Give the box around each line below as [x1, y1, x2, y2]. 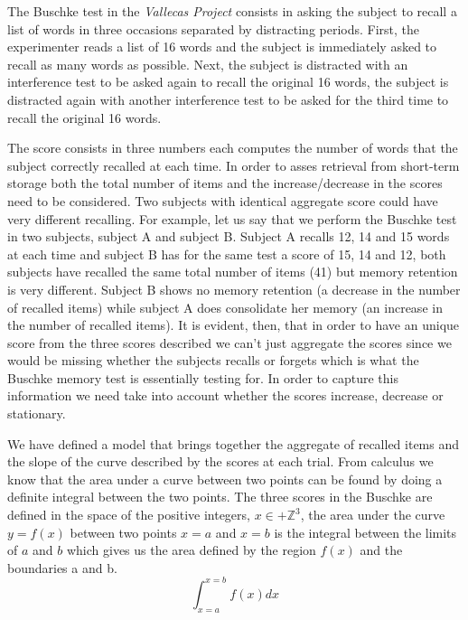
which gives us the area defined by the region [66, 540, 316, 559]
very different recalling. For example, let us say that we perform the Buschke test [7, 209, 457, 228]
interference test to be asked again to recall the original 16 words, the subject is [7, 72, 449, 91]
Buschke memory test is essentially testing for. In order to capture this [7, 368, 398, 387]
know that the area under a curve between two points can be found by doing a [7, 469, 443, 488]
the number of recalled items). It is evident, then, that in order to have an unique [7, 315, 460, 334]
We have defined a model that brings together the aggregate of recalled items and [7, 434, 460, 453]
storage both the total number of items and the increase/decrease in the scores [7, 174, 443, 193]
